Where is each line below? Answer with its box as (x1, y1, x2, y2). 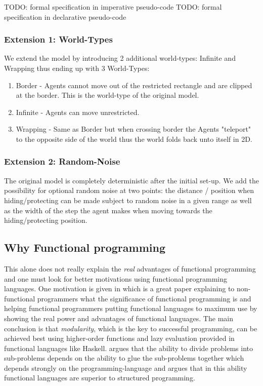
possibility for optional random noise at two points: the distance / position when (4, 185, 254, 196)
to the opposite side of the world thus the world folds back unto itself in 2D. (16, 133, 252, 144)
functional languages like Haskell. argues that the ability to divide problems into (4, 342, 253, 353)
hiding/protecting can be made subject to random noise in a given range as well (4, 195, 252, 205)
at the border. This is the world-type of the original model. (16, 90, 199, 100)
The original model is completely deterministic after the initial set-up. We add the (4, 175, 259, 185)
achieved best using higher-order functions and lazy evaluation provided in (4, 333, 235, 343)
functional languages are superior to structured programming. (4, 372, 195, 383)
